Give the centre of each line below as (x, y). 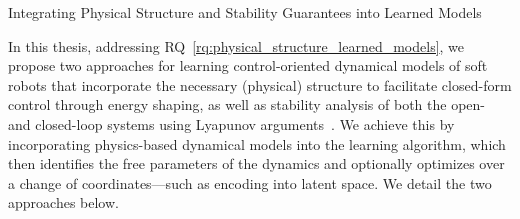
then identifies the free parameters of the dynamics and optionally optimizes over (256, 163)
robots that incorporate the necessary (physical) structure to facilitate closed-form (260, 84)
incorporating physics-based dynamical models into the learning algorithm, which (257, 143)
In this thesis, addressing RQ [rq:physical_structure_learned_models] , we (236, 45)
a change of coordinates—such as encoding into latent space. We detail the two (250, 182)
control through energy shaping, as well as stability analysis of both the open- (246, 104)
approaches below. (63, 202)
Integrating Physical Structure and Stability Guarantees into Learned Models (245, 12)
